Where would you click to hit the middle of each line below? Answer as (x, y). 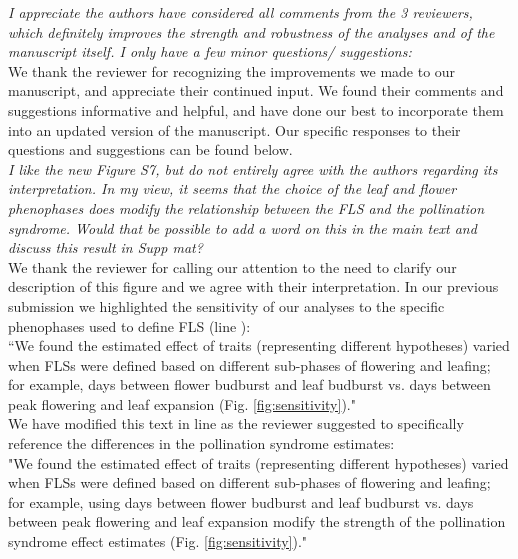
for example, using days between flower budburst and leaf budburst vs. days (241, 501)
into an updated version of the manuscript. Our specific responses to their (234, 129)
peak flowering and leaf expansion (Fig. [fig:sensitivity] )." (182, 403)
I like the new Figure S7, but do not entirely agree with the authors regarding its (253, 168)
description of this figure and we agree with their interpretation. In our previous (253, 286)
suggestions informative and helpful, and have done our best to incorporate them (256, 109)
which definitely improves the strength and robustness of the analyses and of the (251, 31)
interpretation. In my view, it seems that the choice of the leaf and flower (232, 188)
